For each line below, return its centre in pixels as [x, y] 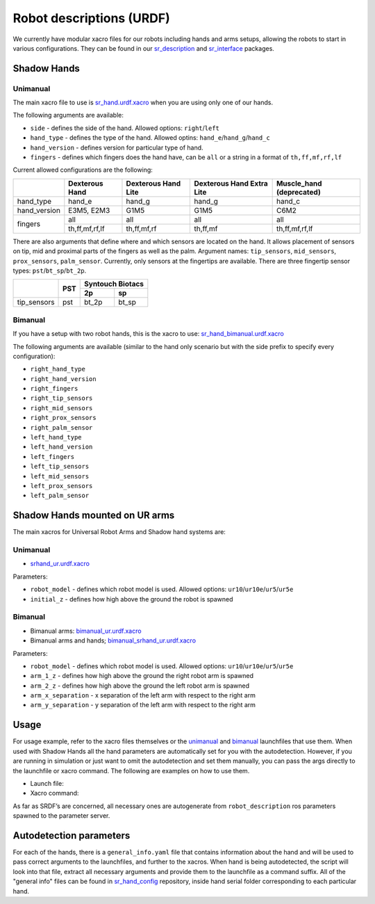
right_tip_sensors [61, 398]
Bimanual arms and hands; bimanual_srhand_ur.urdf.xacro [113, 640]
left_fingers [52, 457]
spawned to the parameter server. [61, 816]
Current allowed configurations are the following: [83, 170]
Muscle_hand [299, 183]
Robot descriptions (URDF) [91, 18]
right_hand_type [58, 369]
